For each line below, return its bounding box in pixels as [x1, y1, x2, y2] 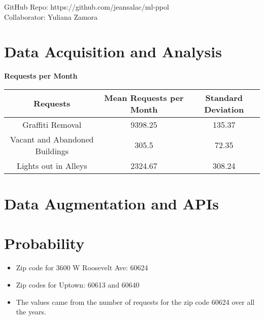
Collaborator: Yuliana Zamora [4, 11, 98, 22]
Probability [4, 233, 85, 254]
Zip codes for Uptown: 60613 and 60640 [16, 279, 140, 290]
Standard [205, 91, 243, 103]
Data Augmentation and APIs [4, 193, 219, 214]
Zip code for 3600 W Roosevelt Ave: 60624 [16, 262, 148, 273]
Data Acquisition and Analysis [4, 41, 222, 62]
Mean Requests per [104, 91, 184, 103]
